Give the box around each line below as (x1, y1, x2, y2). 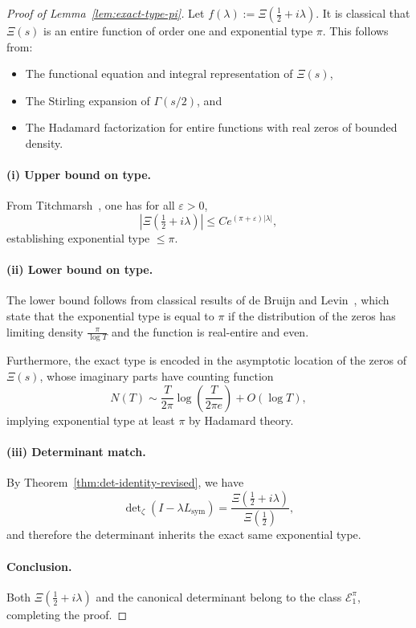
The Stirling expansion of (25, 92, 150, 108)
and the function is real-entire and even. (111, 323, 309, 340)
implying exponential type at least (6, 411, 175, 428)
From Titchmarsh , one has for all (6, 197, 175, 214)
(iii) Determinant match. (6, 442, 146, 459)
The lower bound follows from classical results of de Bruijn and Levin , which (6, 292, 389, 308)
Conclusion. (6, 557, 72, 574)
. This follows (322, 22, 389, 39)
